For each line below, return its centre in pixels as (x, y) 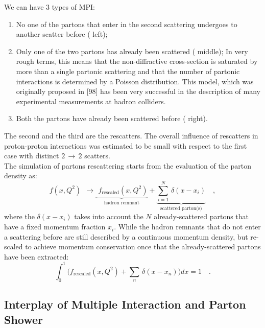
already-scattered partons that (201, 216)
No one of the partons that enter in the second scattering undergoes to (127, 24)
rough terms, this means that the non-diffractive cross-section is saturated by (137, 61)
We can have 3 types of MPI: (50, 7)
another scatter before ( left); (62, 34)
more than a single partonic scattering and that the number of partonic (128, 71)
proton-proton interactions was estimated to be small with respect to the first (126, 145)
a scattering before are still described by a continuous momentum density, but (126, 236)
